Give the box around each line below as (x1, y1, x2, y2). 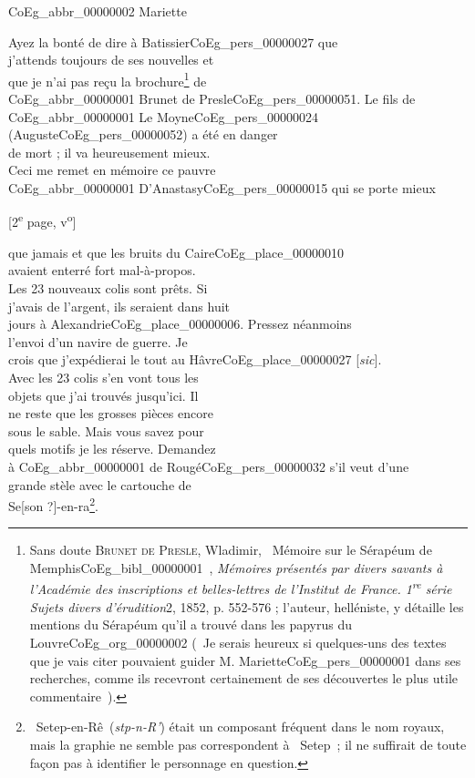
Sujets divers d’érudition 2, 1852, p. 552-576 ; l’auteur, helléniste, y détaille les (29, 597, 464, 616)
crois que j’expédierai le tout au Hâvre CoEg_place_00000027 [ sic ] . (8, 350, 382, 369)
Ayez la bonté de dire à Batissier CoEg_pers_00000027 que (8, 32, 338, 51)
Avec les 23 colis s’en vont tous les (8, 368, 199, 386)
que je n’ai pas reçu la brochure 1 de (8, 68, 207, 90)
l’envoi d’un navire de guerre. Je (8, 332, 188, 351)
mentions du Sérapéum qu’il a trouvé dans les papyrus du (29, 615, 352, 634)
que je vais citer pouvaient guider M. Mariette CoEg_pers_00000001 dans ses (29, 650, 461, 670)
